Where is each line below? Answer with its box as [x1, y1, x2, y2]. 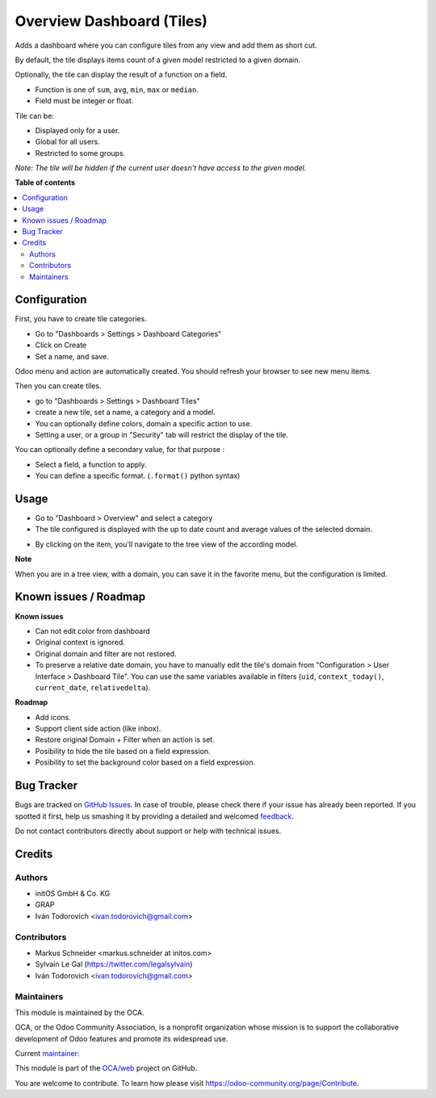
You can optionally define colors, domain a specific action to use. [35, 418, 253, 428]
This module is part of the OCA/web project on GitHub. [15, 1063, 198, 1073]
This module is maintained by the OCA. [15, 1008, 145, 1017]
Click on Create [35, 340, 87, 350]
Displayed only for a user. [35, 125, 120, 135]
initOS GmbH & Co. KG [35, 889, 111, 899]
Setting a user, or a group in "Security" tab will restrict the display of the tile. [35, 430, 289, 439]
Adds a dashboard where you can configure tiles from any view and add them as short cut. [15, 40, 318, 50]
